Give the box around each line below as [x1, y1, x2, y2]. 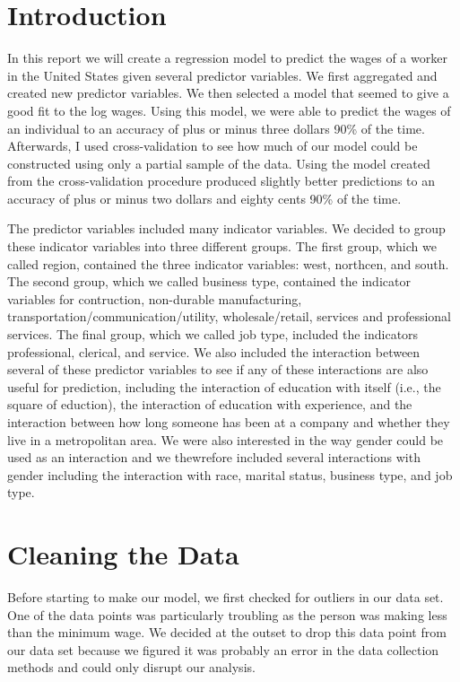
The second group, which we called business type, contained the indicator [7, 272, 411, 291]
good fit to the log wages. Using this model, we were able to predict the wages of [7, 101, 451, 119]
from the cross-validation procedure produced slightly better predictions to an [7, 171, 436, 190]
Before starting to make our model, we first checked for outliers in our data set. [7, 588, 444, 607]
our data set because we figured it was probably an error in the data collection [7, 640, 439, 659]
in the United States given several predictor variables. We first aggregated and [7, 66, 438, 84]
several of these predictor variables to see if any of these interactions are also [7, 360, 429, 379]
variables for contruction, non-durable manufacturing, [7, 289, 302, 308]
